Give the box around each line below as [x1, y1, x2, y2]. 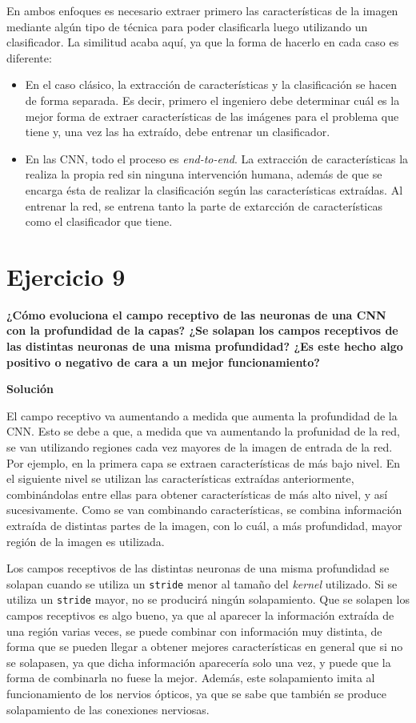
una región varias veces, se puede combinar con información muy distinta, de [6, 622, 382, 639]
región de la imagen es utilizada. [6, 532, 165, 549]
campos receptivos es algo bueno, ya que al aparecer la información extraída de [6, 607, 394, 624]
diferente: [6, 49, 52, 66]
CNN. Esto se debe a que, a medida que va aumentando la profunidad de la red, [6, 423, 400, 440]
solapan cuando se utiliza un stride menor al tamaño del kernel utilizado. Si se [6, 575, 398, 592]
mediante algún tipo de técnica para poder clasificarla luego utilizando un [6, 18, 368, 34]
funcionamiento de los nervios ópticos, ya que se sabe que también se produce [6, 685, 386, 702]
